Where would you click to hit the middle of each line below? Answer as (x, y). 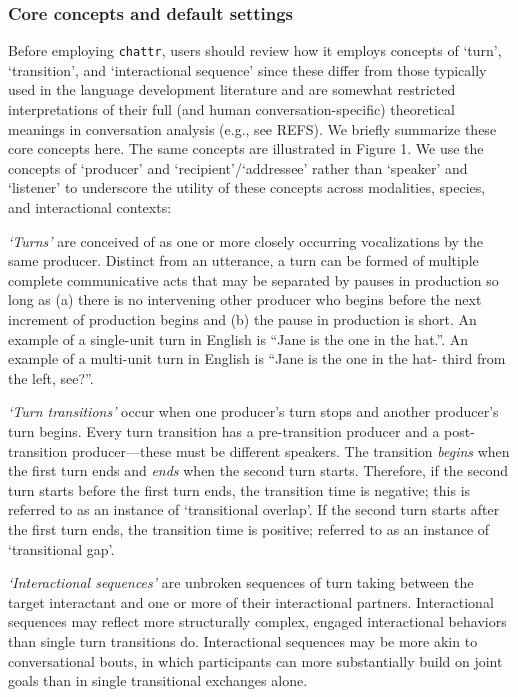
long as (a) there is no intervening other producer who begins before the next (245, 299)
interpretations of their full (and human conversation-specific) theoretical (231, 109)
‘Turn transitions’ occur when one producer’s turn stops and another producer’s (253, 411)
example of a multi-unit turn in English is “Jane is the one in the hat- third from (257, 358)
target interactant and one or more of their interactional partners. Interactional (251, 601)
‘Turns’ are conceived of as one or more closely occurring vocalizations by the (246, 240)
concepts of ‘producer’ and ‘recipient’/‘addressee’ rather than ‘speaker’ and (238, 167)
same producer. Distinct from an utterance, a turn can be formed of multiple (243, 260)
